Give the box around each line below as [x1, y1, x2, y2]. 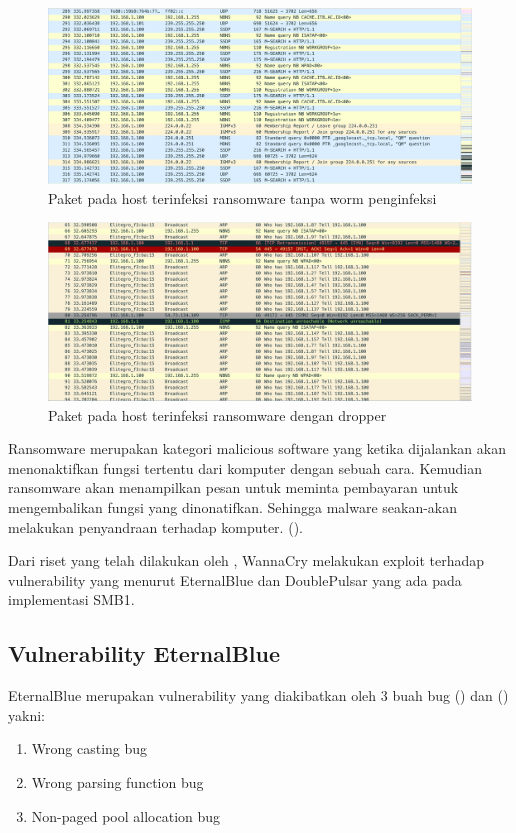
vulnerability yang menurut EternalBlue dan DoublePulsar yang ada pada [8, 569, 462, 590]
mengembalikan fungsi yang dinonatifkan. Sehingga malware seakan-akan [8, 497, 458, 517]
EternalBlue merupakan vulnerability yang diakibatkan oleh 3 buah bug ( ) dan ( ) [8, 685, 509, 706]
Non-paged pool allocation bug [31, 805, 221, 826]
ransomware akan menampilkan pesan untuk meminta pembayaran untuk [8, 477, 459, 498]
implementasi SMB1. [8, 589, 135, 610]
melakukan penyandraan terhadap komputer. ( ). [8, 516, 303, 537]
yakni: [8, 704, 45, 725]
